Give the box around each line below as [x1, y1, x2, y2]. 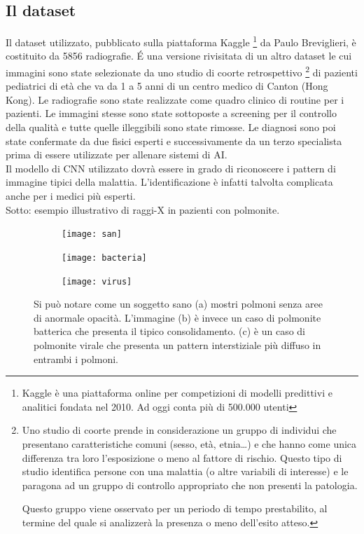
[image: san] [62, 229, 122, 240]
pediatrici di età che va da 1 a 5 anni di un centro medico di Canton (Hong [6, 78, 328, 93]
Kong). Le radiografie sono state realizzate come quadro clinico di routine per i [6, 92, 344, 107]
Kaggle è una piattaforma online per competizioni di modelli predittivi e [22, 385, 332, 400]
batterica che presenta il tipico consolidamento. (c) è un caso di [34, 324, 305, 338]
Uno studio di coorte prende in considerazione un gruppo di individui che [22, 423, 337, 437]
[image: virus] [62, 276, 132, 287]
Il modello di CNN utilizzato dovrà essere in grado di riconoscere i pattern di [6, 160, 336, 175]
